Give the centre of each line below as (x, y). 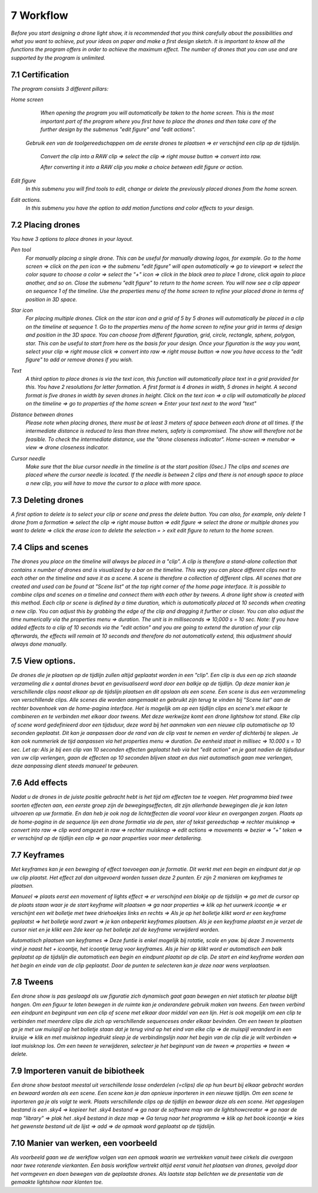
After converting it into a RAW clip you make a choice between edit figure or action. (142, 167)
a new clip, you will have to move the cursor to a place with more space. (114, 483)
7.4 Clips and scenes (50, 548)
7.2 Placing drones (46, 225)
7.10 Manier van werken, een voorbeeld (84, 1143)
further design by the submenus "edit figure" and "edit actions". (118, 129)
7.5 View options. (43, 661)
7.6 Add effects (39, 783)
